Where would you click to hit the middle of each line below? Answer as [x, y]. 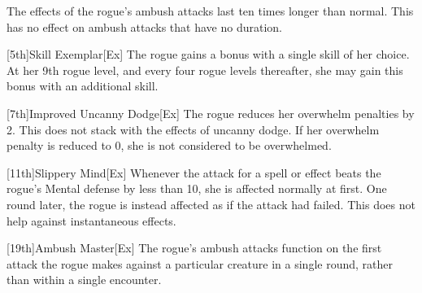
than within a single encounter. [84, 280]
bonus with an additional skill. [83, 86]
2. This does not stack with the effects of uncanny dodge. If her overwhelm [193, 129]
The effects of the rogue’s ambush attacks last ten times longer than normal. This [210, 11]
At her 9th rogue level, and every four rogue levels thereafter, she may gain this [205, 70]
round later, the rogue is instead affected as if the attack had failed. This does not [211, 204]
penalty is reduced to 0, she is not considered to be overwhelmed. [169, 145]
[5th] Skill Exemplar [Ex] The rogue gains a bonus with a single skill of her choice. [208, 54]
